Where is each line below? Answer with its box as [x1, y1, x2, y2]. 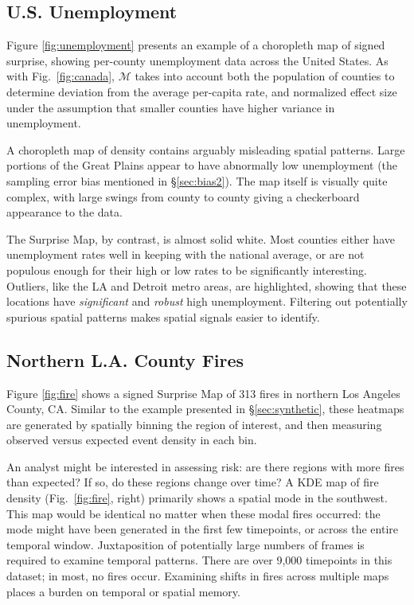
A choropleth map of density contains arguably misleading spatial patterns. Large [6, 141, 405, 158]
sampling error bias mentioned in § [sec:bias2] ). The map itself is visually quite [6, 172, 388, 189]
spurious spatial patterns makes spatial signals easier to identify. [6, 308, 320, 325]
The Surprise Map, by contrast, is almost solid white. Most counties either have [6, 230, 395, 247]
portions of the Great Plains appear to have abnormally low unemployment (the [6, 157, 398, 174]
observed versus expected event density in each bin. [6, 431, 257, 448]
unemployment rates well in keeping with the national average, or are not [6, 246, 365, 263]
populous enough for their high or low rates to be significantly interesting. [6, 261, 367, 278]
